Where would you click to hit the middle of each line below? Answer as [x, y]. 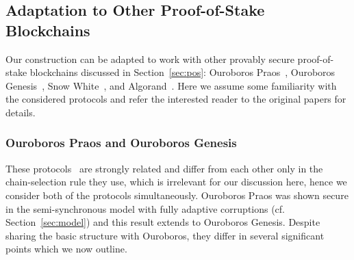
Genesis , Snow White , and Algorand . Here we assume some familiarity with [171, 85]
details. [21, 112]
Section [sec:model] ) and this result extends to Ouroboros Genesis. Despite [163, 222]
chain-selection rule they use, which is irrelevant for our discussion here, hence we [176, 182]
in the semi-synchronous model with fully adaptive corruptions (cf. [146, 208]
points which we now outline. [66, 249]
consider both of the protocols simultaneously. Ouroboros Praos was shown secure [177, 195]
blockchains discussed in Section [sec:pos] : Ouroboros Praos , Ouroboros [182, 72]
